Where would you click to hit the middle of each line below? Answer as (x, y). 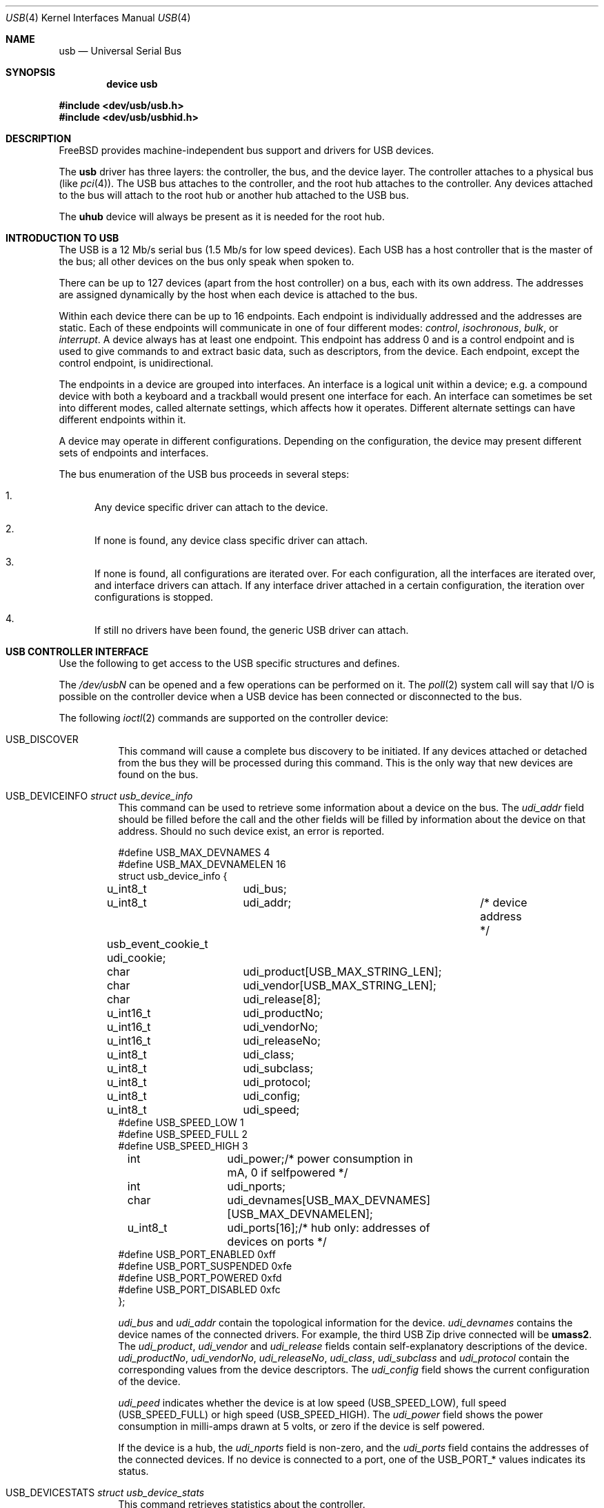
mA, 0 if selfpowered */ (288, 1172)
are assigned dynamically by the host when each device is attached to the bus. (238, 294)
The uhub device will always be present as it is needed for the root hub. (222, 216)
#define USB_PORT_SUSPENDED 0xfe (205, 1266)
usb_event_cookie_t (157, 944)
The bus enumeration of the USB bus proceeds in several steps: (204, 474)
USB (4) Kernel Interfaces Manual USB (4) (98, 18)
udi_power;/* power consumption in (320, 1159)
